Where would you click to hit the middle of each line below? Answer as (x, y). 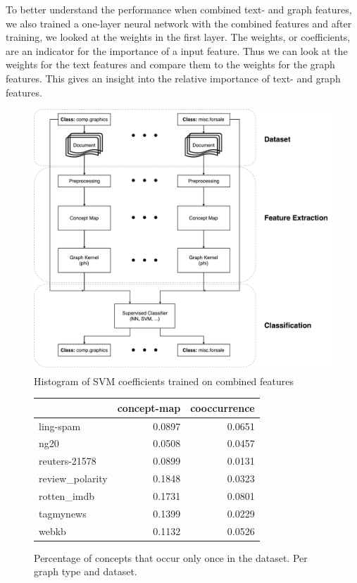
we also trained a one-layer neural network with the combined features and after (179, 23)
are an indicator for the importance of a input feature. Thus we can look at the (177, 50)
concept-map (149, 407)
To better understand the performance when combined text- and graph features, (179, 9)
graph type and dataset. (86, 571)
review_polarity (73, 478)
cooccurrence (223, 407)
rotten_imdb (67, 495)
